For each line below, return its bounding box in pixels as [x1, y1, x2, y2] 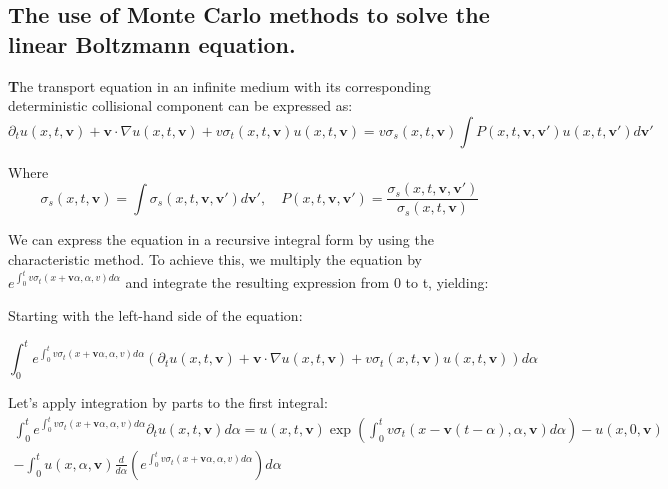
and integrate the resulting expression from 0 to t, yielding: [125, 271, 489, 292]
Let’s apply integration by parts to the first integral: [8, 392, 328, 413]
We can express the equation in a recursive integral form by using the [8, 229, 434, 250]
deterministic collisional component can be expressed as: [8, 95, 353, 116]
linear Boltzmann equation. [8, 28, 296, 59]
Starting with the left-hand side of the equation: [8, 305, 303, 326]
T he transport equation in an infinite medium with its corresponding [8, 75, 431, 96]
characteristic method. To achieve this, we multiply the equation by [8, 249, 422, 270]
